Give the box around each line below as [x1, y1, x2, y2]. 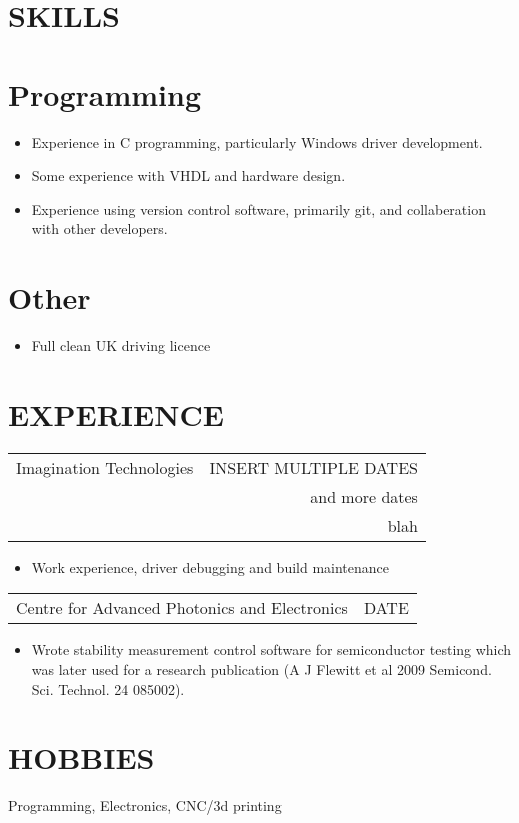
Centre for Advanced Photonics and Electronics [16, 596, 348, 620]
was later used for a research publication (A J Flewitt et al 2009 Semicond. [31, 658, 492, 679]
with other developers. [31, 218, 168, 239]
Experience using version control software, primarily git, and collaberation [31, 198, 486, 219]
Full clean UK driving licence [31, 335, 211, 355]
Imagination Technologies [16, 455, 194, 479]
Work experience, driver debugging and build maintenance [31, 556, 390, 577]
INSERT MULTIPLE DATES [209, 455, 418, 479]
